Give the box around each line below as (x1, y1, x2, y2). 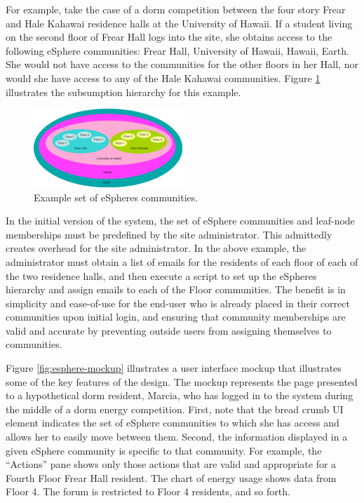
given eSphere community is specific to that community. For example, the (6, 443, 322, 457)
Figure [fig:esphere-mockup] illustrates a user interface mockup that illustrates (6, 361, 342, 375)
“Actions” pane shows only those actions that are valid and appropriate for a (6, 457, 337, 471)
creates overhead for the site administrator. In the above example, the (6, 241, 306, 255)
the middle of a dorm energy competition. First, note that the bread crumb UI (6, 401, 344, 416)
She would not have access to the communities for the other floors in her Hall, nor (6, 57, 358, 72)
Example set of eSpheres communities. (34, 189, 198, 204)
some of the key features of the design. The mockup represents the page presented (6, 374, 358, 389)
